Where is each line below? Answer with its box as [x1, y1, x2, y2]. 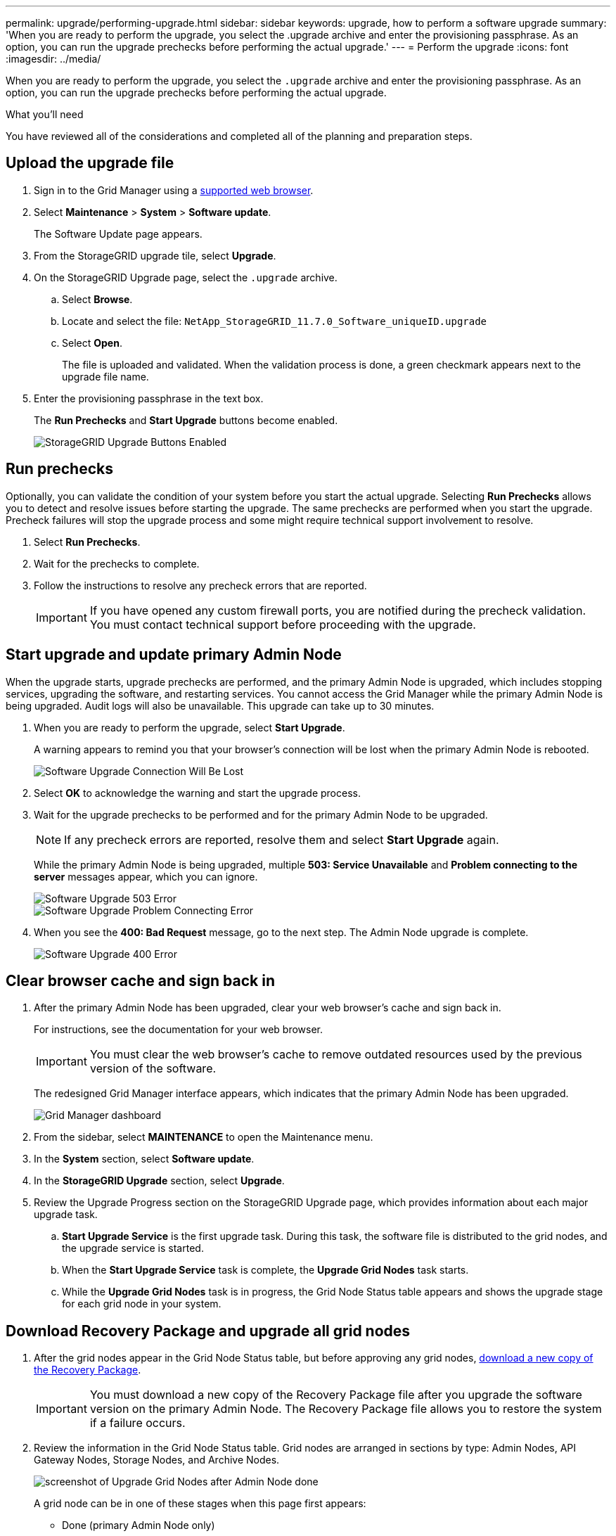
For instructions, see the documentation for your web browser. [34, 1023, 323, 1036]
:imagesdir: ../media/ [6, 53, 101, 65]
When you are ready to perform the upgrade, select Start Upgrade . [34, 721, 345, 734]
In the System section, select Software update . [34, 1153, 255, 1165]
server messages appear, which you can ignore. [34, 870, 258, 883]
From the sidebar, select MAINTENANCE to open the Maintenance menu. [34, 1131, 373, 1144]
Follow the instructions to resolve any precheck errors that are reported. [34, 579, 367, 591]
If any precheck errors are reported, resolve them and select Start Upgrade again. [64, 832, 499, 847]
